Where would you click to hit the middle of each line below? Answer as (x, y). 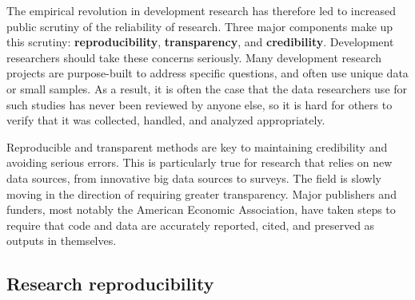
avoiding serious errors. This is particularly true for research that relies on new (200, 162)
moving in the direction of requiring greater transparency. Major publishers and (202, 193)
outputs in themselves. (62, 241)
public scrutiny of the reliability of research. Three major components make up (200, 26)
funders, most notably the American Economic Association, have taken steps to (201, 209)
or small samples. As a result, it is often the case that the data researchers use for (207, 88)
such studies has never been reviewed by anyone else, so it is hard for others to (200, 104)
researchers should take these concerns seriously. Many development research (194, 57)
